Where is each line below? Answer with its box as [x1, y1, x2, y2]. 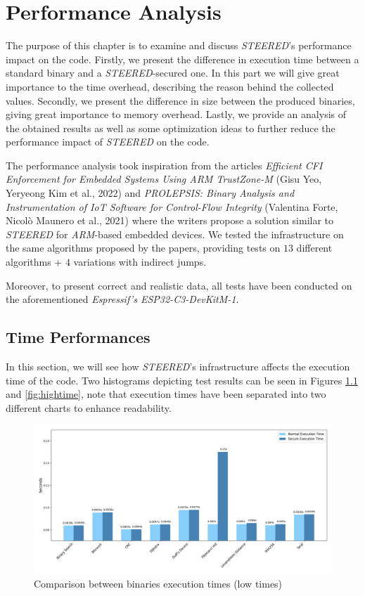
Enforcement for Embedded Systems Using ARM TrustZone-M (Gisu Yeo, [6, 171, 322, 186]
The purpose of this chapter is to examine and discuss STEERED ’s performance [6, 38, 352, 53]
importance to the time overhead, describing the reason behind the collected [6, 79, 334, 93]
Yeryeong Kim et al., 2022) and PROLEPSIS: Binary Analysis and [6, 186, 295, 200]
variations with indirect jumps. [73, 254, 207, 269]
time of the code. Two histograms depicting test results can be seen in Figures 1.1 [6, 372, 358, 387]
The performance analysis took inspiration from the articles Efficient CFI [6, 157, 323, 172]
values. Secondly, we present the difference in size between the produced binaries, [6, 93, 355, 108]
